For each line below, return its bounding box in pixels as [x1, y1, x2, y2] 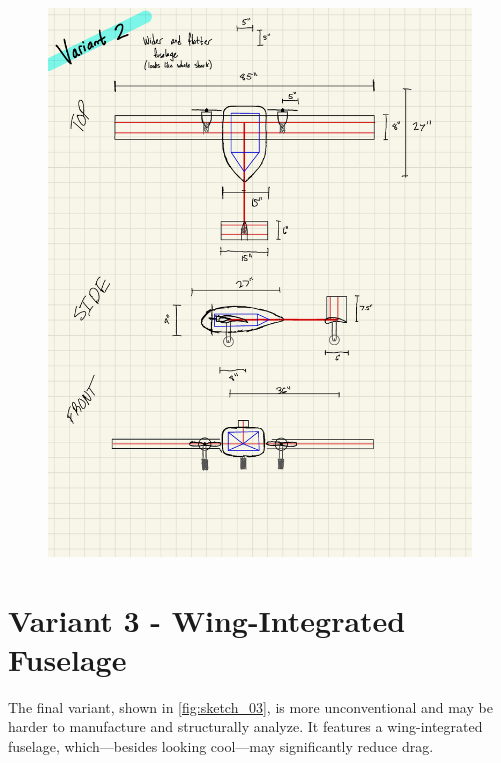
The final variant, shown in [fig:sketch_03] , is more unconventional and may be [8, 696, 493, 717]
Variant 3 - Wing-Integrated [8, 599, 406, 640]
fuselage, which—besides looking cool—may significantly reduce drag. [8, 735, 434, 756]
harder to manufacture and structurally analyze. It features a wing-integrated [8, 716, 483, 737]
